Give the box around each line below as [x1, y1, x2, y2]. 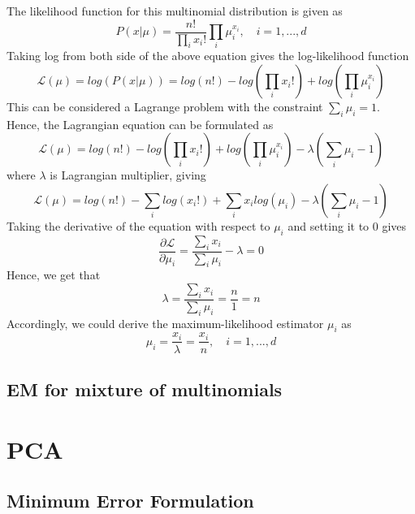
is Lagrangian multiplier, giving [50, 166, 206, 184]
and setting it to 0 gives [287, 218, 407, 235]
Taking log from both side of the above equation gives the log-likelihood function [6, 47, 409, 64]
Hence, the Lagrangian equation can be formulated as [6, 115, 274, 132]
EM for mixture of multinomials [6, 376, 283, 401]
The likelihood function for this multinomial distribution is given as [6, 2, 343, 19]
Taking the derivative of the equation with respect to [6, 218, 270, 235]
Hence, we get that [6, 266, 101, 283]
